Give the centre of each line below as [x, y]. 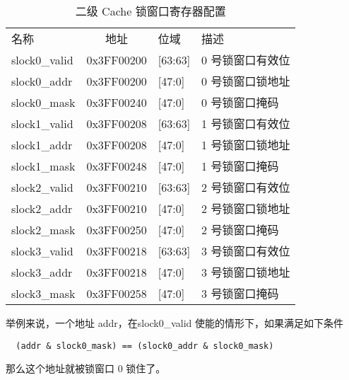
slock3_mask [43, 293]
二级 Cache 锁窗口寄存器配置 [150, 11]
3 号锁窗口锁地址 [246, 272]
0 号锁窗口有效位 [246, 60]
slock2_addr [42, 208]
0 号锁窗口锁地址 [246, 81]
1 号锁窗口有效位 [246, 123]
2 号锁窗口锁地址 [246, 208]
